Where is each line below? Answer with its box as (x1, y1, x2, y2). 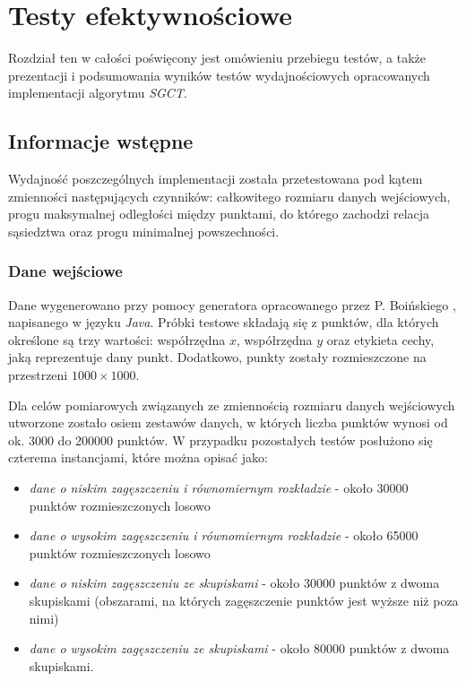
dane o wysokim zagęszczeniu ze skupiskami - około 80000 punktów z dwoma (29, 639, 450, 658)
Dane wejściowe (8, 260, 123, 282)
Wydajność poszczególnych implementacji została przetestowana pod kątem (8, 169, 423, 188)
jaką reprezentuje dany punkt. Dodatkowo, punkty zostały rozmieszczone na (8, 348, 427, 366)
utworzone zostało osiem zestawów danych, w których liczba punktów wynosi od (8, 413, 448, 432)
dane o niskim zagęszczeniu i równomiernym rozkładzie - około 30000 (29, 478, 409, 497)
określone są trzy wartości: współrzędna (8, 330, 226, 349)
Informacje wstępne (8, 127, 194, 155)
